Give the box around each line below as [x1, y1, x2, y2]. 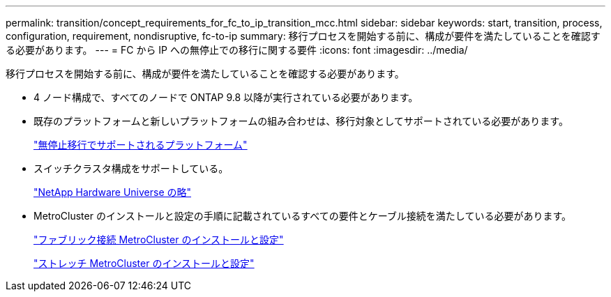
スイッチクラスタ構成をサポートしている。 [33, 162, 229, 174]
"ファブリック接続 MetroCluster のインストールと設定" [33, 234, 284, 245]
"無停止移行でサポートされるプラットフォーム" [33, 139, 248, 151]
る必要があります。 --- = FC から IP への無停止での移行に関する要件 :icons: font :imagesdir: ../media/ [6, 44, 468, 56]
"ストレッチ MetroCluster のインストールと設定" [33, 257, 255, 269]
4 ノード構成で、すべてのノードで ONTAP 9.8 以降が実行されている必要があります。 [33, 91, 418, 103]
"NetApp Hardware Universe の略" [33, 186, 192, 198]
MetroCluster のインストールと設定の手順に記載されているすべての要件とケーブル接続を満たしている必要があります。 [33, 210, 572, 222]
